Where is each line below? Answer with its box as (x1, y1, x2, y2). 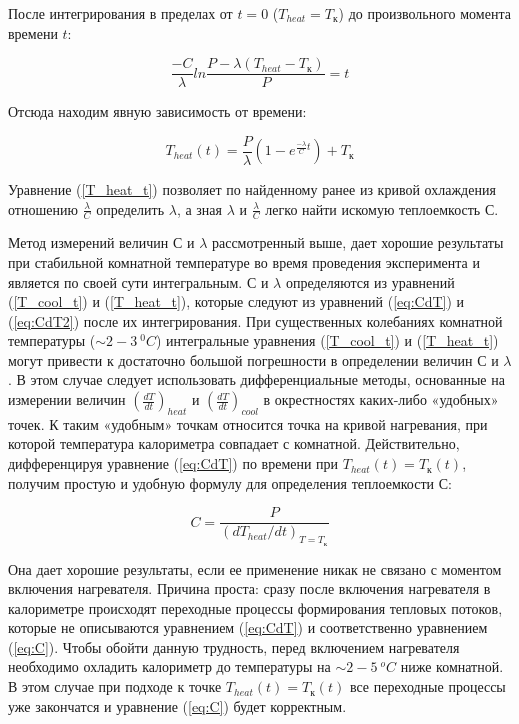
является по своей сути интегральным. (8, 271, 243, 292)
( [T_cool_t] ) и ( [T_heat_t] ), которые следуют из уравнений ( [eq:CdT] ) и (8, 291, 465, 312)
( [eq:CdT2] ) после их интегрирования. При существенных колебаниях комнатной (8, 310, 503, 331)
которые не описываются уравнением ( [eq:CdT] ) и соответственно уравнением (8, 617, 488, 638)
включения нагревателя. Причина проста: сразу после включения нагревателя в (8, 578, 491, 599)
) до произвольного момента (338, 3, 511, 23)
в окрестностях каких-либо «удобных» (263, 389, 499, 410)
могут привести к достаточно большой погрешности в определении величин (8, 349, 473, 370)
